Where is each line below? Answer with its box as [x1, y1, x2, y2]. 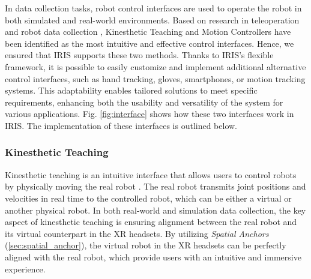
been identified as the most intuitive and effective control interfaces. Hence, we [5, 37, 294, 49]
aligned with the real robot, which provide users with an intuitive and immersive [5, 250, 301, 263]
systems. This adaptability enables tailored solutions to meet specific [5, 84, 258, 97]
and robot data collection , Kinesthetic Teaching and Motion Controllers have [5, 25, 291, 38]
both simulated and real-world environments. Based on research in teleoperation [5, 13, 300, 26]
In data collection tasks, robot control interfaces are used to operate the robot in [5, 2, 302, 14]
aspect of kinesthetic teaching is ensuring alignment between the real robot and [5, 215, 297, 228]
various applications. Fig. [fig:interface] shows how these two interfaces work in [5, 107, 294, 120]
